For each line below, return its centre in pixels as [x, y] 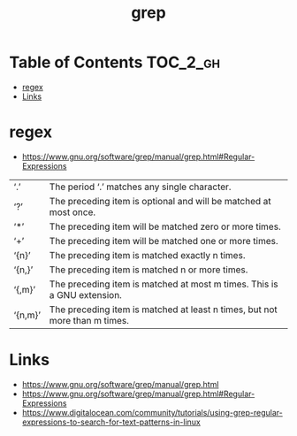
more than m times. [89, 320]
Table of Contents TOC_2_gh [115, 62]
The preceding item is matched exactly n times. [147, 255]
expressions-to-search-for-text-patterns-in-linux [111, 422]
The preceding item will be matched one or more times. [164, 241]
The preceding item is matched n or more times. [148, 270]
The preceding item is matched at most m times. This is [164, 284]
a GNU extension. [85, 294]
